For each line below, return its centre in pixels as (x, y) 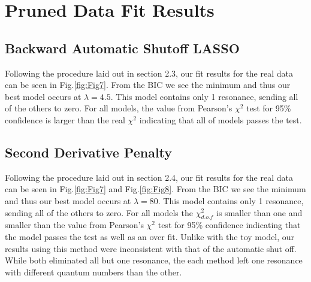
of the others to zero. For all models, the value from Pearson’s (119, 108)
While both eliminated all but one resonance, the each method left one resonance (154, 260)
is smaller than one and (259, 212)
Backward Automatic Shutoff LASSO (122, 48)
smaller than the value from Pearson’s (74, 225)
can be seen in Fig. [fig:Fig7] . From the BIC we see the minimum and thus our (148, 85)
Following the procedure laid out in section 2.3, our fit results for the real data (149, 73)
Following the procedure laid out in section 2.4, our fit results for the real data (149, 177)
